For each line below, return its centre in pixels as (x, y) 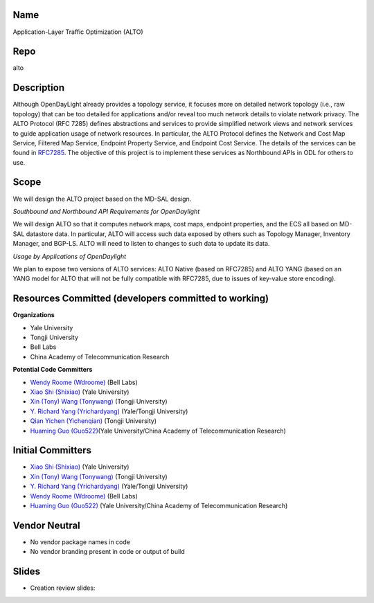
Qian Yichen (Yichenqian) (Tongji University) (93, 421)
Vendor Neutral (47, 525)
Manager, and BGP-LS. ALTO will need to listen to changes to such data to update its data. (141, 244)
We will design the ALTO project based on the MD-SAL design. (102, 199)
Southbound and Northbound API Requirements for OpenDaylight (106, 211)
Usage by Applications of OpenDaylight (70, 256)
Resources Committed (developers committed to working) (141, 299)
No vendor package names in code (80, 542)
